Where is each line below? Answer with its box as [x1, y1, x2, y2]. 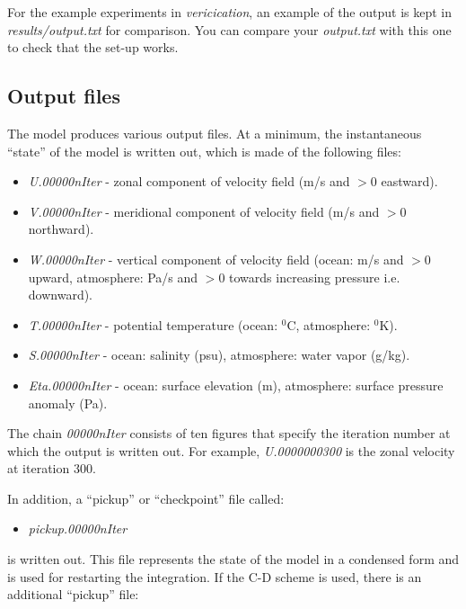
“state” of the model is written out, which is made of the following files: [7, 141, 401, 160]
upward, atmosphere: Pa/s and [28, 267, 198, 286]
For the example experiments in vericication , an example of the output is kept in [7, 3, 452, 21]
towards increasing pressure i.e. [229, 267, 400, 286]
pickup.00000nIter [28, 519, 127, 538]
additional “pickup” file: [7, 585, 139, 604]
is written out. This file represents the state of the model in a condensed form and [7, 550, 460, 569]
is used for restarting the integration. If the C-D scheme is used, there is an [7, 567, 422, 586]
